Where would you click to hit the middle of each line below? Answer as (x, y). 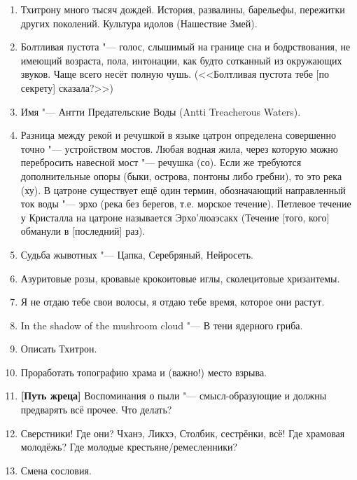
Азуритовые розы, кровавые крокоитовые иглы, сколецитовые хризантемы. (180, 278)
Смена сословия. (56, 470)
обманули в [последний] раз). (83, 231)
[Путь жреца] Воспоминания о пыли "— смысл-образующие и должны (174, 396)
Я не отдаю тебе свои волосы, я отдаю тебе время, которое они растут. (173, 302)
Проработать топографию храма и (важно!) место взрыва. (143, 372)
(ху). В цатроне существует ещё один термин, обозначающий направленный (183, 190)
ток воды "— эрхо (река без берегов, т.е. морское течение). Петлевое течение (186, 204)
